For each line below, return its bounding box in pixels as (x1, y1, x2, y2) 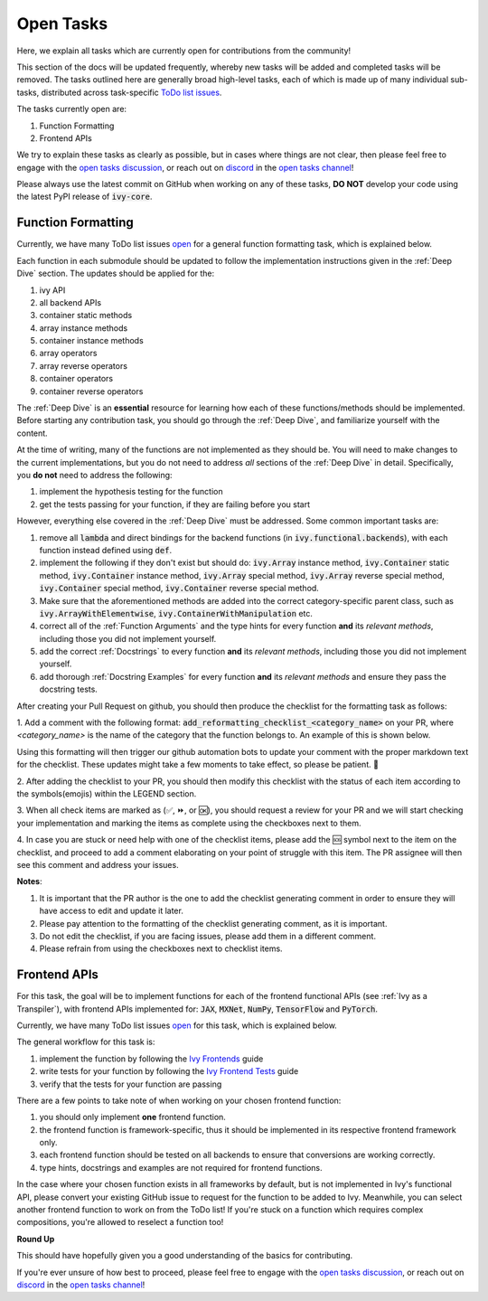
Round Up (16, 1233, 55, 1244)
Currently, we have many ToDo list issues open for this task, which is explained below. (16, 1020, 338, 1031)
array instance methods (39, 322, 128, 334)
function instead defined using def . (39, 544, 172, 555)
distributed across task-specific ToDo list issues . (41, 87, 222, 98)
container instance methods (39, 335, 144, 346)
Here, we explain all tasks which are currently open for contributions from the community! (16, 45, 352, 56)
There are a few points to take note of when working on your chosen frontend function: (16, 1095, 342, 1106)
